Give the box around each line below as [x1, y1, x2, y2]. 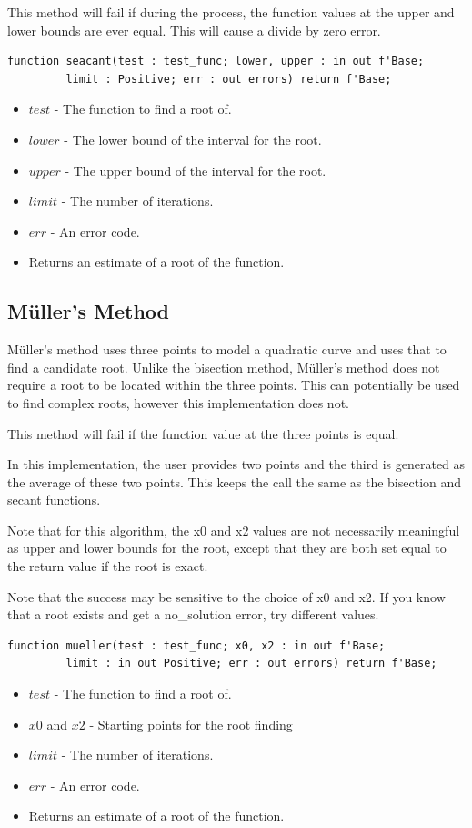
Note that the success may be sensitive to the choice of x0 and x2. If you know [7, 587, 446, 606]
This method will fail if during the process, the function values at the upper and [7, 3, 455, 21]
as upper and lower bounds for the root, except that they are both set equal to [7, 538, 447, 557]
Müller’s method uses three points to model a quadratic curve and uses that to [7, 340, 447, 359]
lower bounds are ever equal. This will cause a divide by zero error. [7, 20, 381, 39]
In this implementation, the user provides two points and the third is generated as [7, 455, 466, 474]
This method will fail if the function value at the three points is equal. [7, 424, 399, 443]
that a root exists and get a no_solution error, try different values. [7, 605, 379, 624]
